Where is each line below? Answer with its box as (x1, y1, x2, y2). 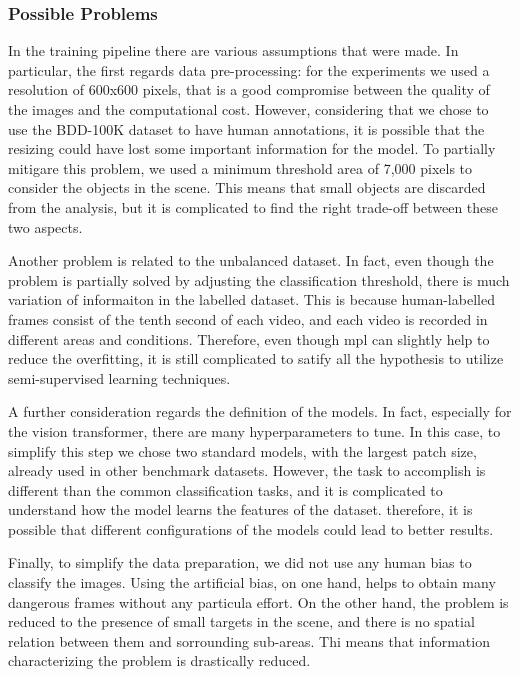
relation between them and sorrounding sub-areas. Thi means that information (8, 630, 490, 651)
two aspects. (8, 216, 83, 237)
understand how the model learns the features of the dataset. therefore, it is (8, 499, 473, 520)
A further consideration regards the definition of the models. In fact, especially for (8, 401, 512, 422)
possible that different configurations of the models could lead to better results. (8, 518, 494, 539)
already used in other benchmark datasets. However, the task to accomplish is (8, 460, 486, 481)
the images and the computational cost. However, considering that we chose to (8, 99, 489, 119)
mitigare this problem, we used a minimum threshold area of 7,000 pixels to (8, 157, 473, 178)
